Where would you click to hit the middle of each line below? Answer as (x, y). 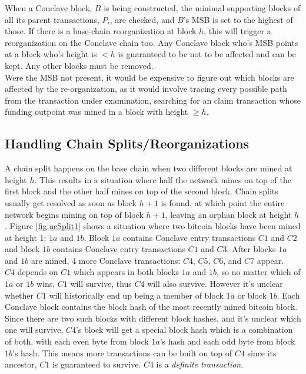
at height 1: (26, 237)
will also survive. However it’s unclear (215, 284)
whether (19, 295)
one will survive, (34, 330)
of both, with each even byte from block (77, 341)
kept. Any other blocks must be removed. (79, 65)
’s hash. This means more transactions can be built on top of (122, 353)
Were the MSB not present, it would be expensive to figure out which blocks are (149, 77)
